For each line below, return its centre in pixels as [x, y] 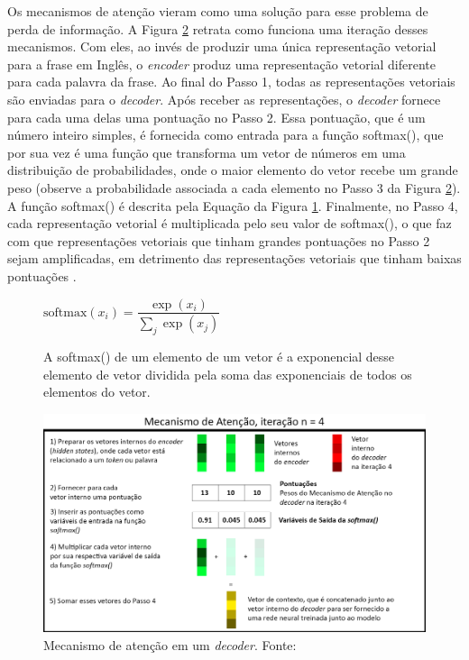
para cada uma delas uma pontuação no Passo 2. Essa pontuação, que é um [216, 117]
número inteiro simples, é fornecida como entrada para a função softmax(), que [225, 135]
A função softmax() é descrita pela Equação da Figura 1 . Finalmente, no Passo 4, [233, 205]
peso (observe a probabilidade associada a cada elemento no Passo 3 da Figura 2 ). [234, 187]
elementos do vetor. [97, 392]
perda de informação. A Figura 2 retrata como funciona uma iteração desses [218, 28]
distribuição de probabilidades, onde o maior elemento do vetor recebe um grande [233, 170]
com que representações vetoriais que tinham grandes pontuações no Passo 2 [219, 240]
